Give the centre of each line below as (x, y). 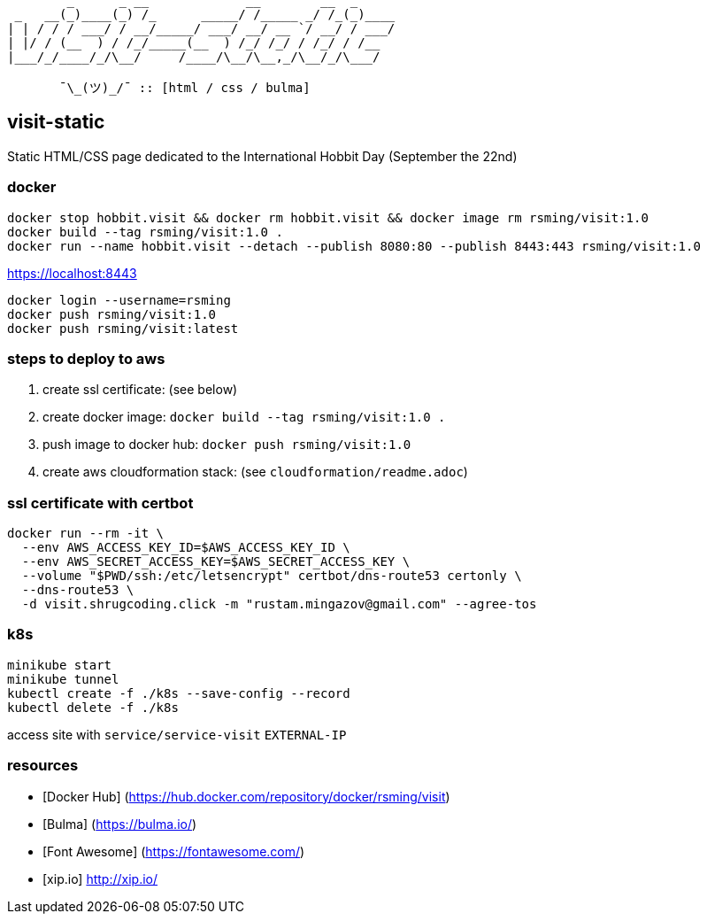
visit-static (56, 122)
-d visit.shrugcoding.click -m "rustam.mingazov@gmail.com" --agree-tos (279, 604)
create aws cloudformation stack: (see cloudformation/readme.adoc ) (255, 472)
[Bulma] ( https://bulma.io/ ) (120, 824)
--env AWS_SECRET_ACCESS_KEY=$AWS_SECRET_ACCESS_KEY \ (216, 562)
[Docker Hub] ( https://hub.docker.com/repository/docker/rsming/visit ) (246, 796)
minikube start (60, 665)
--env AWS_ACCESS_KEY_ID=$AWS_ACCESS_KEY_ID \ (186, 548)
